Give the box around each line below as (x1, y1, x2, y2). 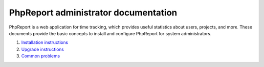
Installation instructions (21, 40, 68, 45)
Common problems (21, 53, 60, 59)
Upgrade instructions (21, 46, 64, 52)
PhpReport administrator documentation (9, 7, 177, 18)
